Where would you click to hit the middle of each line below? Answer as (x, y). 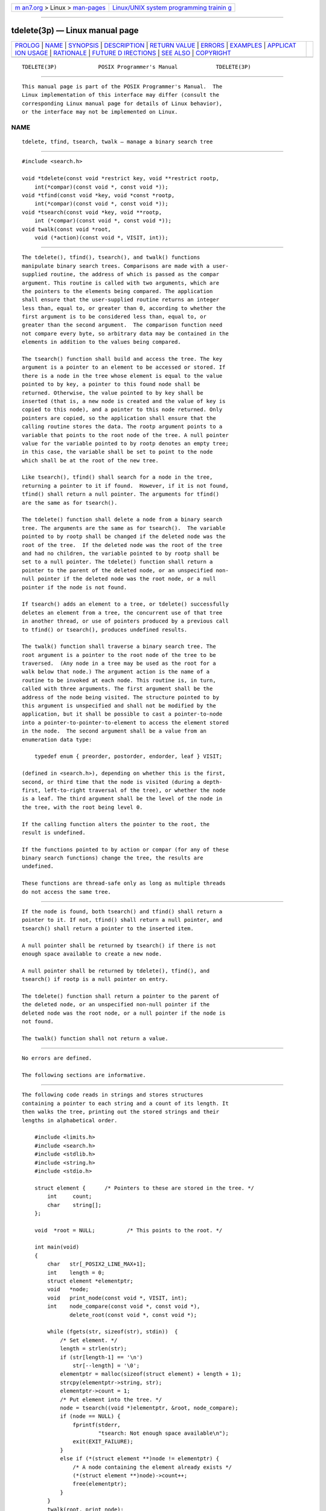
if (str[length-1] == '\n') (101, 1357)
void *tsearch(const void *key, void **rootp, (92, 212)
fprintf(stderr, (97, 1425)
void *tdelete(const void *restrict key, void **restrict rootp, (121, 179)
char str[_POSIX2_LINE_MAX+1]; (97, 1264)
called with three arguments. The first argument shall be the (117, 689)
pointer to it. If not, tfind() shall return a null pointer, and (122, 920)
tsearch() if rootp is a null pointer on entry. (95, 979)
